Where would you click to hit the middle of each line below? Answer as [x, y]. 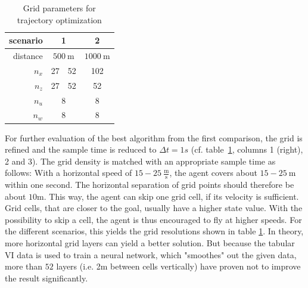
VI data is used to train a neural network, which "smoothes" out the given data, [151, 254]
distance [28, 56]
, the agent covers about [213, 173]
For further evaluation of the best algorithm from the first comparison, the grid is [154, 137]
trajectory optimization [59, 19]
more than [24, 266]
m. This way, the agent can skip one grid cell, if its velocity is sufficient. [168, 196]
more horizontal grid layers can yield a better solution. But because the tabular [150, 243]
